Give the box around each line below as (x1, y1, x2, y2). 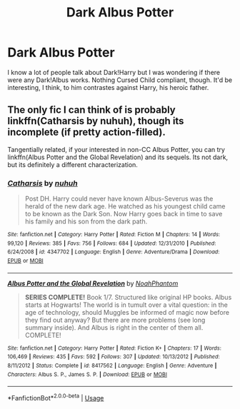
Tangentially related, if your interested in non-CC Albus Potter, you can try (7, 145, 225, 153)
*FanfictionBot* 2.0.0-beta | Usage (7, 393, 104, 402)
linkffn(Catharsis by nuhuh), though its (7, 115, 184, 127)
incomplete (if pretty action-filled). (7, 126, 166, 138)
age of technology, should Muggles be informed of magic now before (24, 308, 230, 316)
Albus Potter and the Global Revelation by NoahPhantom (7, 279, 179, 288)
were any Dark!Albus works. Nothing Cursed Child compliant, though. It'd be (7, 76, 233, 84)
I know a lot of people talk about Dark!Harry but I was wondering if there (7, 68, 220, 76)
